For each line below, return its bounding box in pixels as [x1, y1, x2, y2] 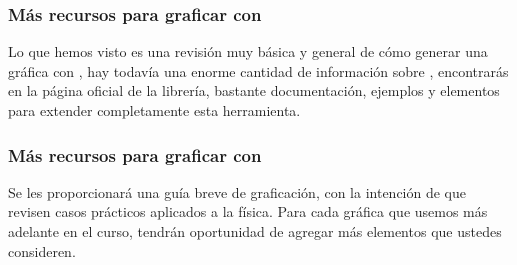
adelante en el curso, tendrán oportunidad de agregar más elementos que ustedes [8, 221, 502, 241]
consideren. [8, 240, 76, 261]
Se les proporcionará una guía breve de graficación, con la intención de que [8, 181, 467, 202]
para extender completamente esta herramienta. [8, 100, 301, 120]
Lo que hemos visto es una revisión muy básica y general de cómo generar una [8, 41, 488, 62]
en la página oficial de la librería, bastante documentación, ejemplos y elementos [8, 80, 500, 101]
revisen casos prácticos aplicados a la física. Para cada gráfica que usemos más [8, 201, 488, 222]
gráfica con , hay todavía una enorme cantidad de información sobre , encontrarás [8, 60, 509, 81]
